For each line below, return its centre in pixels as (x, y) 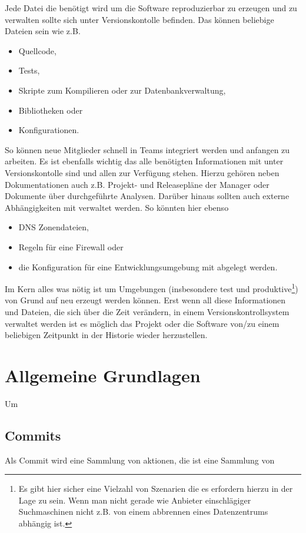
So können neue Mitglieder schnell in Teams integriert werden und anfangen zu (147, 149)
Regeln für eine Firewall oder (71, 246)
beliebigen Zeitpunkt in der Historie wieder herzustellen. (106, 335)
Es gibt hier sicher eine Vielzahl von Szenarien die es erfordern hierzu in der (156, 489)
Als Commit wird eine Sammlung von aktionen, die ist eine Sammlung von (140, 460)
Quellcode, (37, 50)
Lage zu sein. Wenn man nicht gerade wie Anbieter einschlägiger (135, 500)
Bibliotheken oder (51, 110)
